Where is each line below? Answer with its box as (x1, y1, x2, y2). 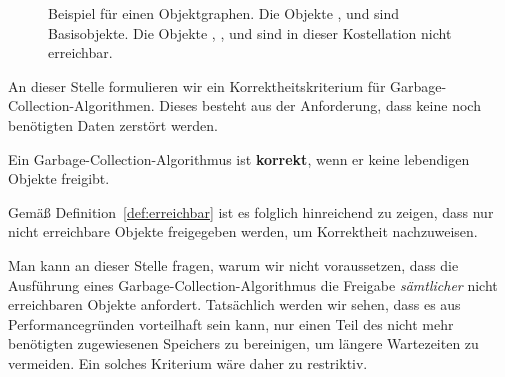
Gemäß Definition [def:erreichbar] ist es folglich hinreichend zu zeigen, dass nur (8, 201, 494, 222)
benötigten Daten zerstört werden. (8, 114, 218, 135)
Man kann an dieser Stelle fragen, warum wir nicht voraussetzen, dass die (8, 254, 459, 275)
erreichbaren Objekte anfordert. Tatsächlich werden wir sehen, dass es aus (8, 294, 461, 315)
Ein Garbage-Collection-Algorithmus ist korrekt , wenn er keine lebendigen (8, 148, 470, 169)
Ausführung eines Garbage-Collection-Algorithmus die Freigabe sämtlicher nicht (8, 274, 498, 295)
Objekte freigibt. (8, 168, 110, 189)
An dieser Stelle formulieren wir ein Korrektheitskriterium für (8, 75, 386, 96)
